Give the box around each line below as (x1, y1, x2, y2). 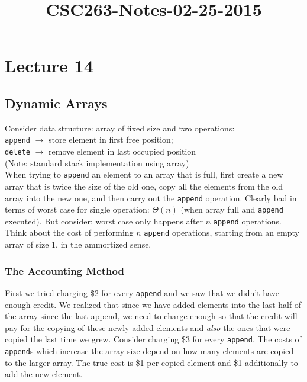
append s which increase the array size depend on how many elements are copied (5, 345, 294, 357)
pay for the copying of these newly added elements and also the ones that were (5, 321, 290, 333)
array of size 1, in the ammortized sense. (5, 238, 151, 251)
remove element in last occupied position (49, 145, 196, 158)
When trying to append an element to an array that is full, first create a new (5, 168, 283, 181)
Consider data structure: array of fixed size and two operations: (5, 121, 235, 134)
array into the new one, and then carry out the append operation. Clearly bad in (5, 191, 297, 204)
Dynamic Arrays (5, 94, 108, 112)
